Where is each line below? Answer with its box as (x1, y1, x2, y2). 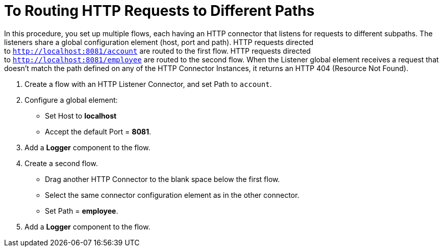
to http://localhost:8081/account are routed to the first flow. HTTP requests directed (4, 46, 311, 55)
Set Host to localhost (45, 111, 117, 120)
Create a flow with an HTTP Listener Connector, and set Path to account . (24, 79, 272, 88)
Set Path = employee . (45, 206, 118, 215)
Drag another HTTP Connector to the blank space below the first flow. (45, 174, 280, 184)
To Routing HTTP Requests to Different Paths (4, 2, 315, 19)
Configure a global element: (24, 95, 118, 104)
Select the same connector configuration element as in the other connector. (45, 190, 300, 199)
